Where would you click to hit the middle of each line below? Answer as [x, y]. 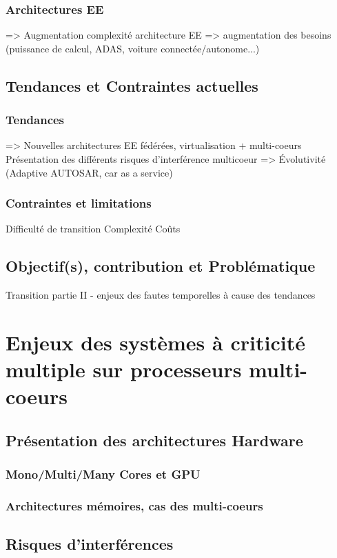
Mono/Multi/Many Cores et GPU [103, 474]
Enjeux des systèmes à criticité [155, 342]
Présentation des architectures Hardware [154, 440]
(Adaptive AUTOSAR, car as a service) [89, 172]
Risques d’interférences [90, 544]
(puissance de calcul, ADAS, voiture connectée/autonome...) [133, 48]
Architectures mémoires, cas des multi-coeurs [134, 506]
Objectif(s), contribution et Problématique [161, 266]
